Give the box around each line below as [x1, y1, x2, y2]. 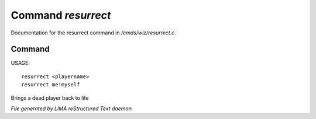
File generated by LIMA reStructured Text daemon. [11, 105, 133, 112]
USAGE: [11, 60, 30, 66]
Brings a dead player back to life [11, 94, 89, 101]
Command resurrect [11, 9, 111, 22]
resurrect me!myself [21, 82, 80, 88]
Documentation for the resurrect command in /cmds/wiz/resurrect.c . [11, 29, 177, 36]
